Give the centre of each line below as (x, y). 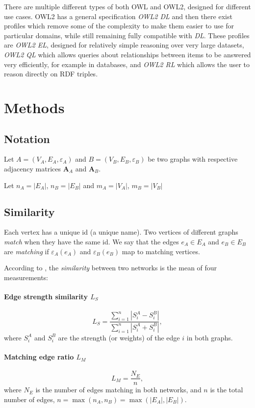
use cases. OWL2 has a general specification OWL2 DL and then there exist (118, 16)
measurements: (26, 277)
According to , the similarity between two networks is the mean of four (111, 268)
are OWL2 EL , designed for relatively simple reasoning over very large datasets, (124, 45)
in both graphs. (210, 337)
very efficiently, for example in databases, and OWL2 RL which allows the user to (127, 64)
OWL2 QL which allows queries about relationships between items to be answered (127, 54)
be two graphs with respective (193, 159)
